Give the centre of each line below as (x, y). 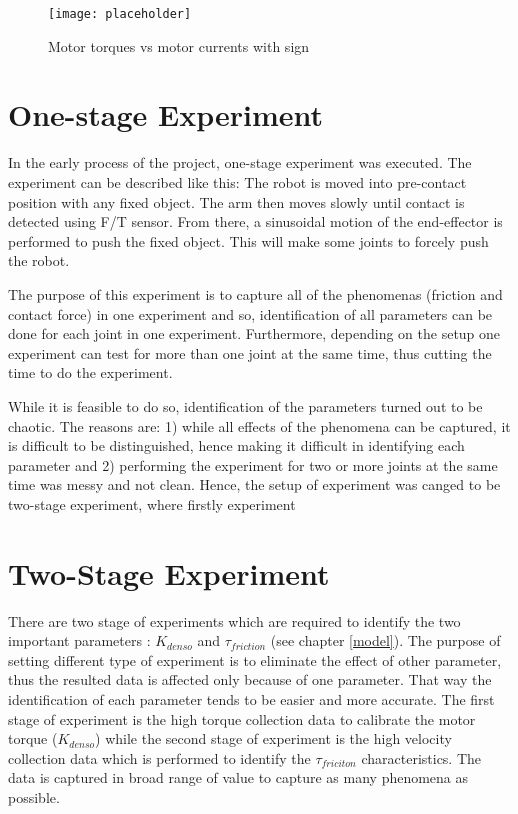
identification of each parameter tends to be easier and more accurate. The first (251, 698)
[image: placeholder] (120, 14)
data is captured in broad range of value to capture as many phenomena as (238, 777)
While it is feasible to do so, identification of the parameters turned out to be (245, 405)
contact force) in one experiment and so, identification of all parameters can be (250, 313)
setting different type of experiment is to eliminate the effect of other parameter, (255, 659)
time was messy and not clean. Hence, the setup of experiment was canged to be (254, 484)
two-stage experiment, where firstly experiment (152, 503)
